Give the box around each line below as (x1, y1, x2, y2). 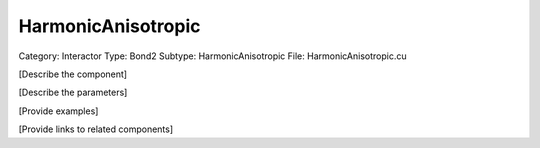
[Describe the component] (18, 68, 128, 80)
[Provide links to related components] (18, 123, 174, 135)
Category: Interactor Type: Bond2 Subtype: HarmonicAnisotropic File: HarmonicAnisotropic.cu (18, 50, 407, 62)
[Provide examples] (18, 105, 99, 117)
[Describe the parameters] (18, 86, 128, 99)
